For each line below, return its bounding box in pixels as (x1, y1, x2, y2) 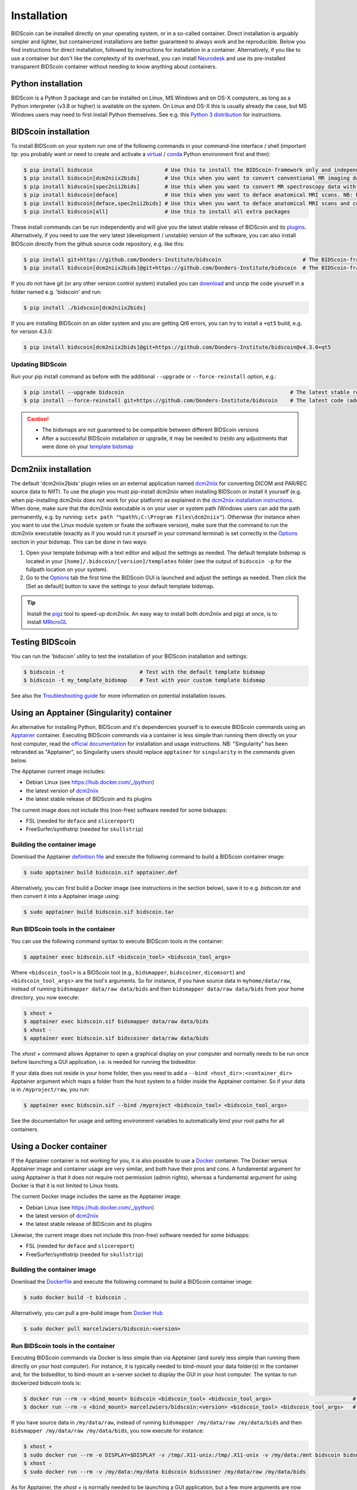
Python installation (11, 78, 83, 89)
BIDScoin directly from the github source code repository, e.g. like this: (11, 240, 184, 247)
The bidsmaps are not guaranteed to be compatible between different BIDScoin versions (42, 426, 259, 433)
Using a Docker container (11, 1141, 107, 1151)
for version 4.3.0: (11, 328, 53, 335)
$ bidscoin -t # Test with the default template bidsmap (23, 668, 265, 675)
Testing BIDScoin (11, 637, 77, 647)
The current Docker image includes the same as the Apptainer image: (11, 1193, 181, 1200)
